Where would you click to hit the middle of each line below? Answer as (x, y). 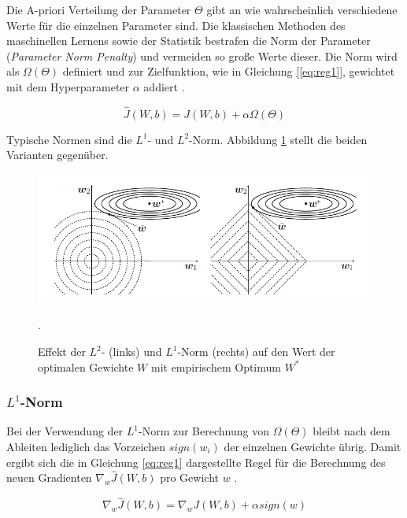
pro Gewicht (189, 477)
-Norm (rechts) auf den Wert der (256, 351)
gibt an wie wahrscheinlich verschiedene (302, 9)
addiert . (164, 86)
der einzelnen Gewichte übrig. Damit (313, 447)
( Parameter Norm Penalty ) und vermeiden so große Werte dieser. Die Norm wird (202, 55)
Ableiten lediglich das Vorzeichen (86, 447)
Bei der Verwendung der (65, 431)
